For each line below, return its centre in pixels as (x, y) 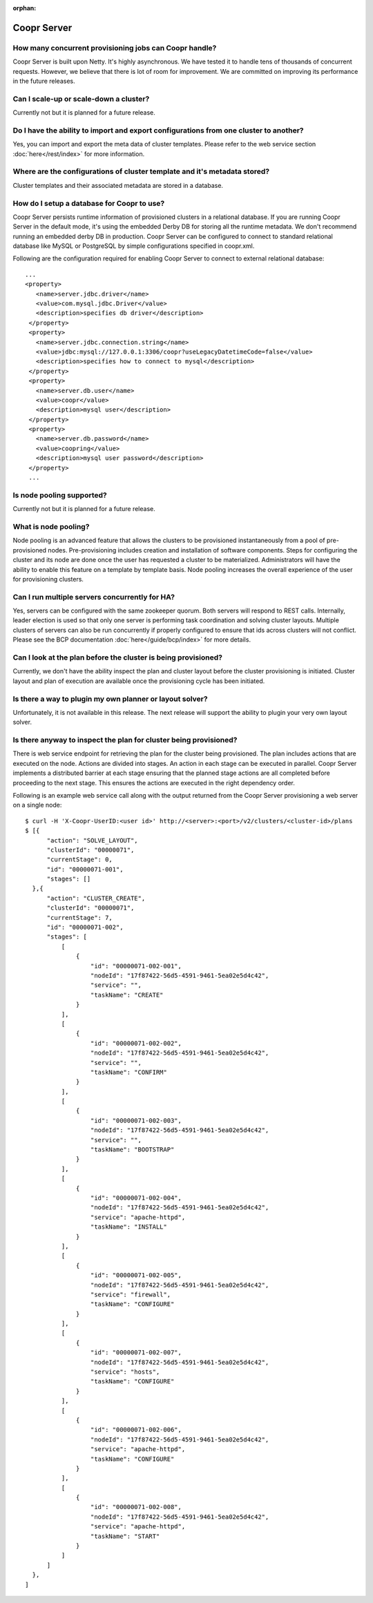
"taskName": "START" (125, 1536)
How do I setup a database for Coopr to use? (89, 203)
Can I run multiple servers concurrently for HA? (94, 597)
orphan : (25, 8)
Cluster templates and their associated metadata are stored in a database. (118, 185)
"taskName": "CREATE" (127, 995)
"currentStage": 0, (80, 860)
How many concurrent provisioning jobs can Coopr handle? (115, 48)
